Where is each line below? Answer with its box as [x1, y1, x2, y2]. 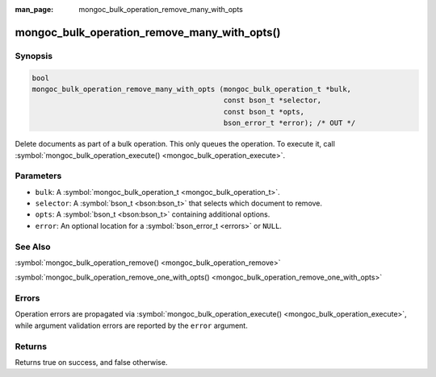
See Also [15, 241, 51, 252]
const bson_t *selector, [223, 96, 322, 105]
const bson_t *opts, [223, 107, 305, 116]
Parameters [15, 170, 62, 181]
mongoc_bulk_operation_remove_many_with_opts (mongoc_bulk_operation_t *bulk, [31, 85, 351, 93]
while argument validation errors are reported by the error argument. [15, 321, 248, 330]
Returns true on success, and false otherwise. [15, 358, 168, 367]
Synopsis [15, 50, 52, 61]
